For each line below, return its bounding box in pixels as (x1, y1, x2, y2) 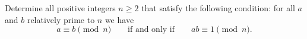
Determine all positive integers (5, 2, 116, 14)
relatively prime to (27, 13, 95, 25)
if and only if (128, 25, 175, 34)
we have (105, 13, 134, 25)
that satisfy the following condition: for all (141, 2, 295, 14)
